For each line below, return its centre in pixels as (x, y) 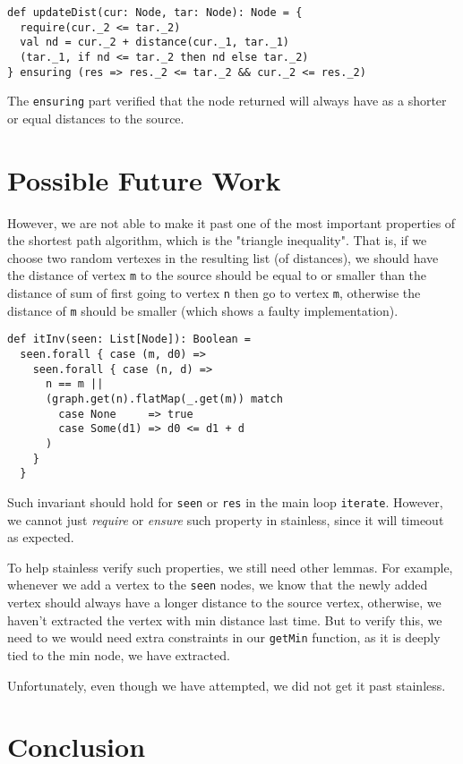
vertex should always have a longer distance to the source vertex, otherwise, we (224, 603)
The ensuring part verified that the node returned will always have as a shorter (227, 101)
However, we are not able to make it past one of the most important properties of (231, 222)
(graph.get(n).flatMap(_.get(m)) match (164, 399)
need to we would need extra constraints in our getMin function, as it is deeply (224, 637)
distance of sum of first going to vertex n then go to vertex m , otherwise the (214, 293)
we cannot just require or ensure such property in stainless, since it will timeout (226, 519)
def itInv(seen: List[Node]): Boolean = (129, 340)
